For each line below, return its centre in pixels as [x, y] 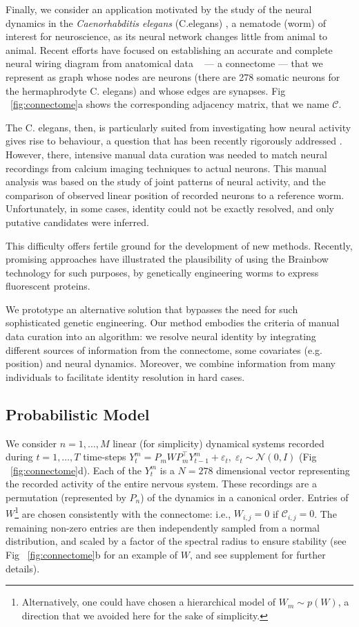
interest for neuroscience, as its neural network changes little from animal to [167, 36]
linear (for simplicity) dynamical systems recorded [219, 443]
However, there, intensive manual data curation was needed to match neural [166, 154]
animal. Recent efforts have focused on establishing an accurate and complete [169, 49]
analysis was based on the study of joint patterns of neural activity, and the [166, 181]
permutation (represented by [66, 497]
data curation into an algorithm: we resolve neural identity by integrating [161, 336]
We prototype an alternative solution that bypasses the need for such [152, 309]
